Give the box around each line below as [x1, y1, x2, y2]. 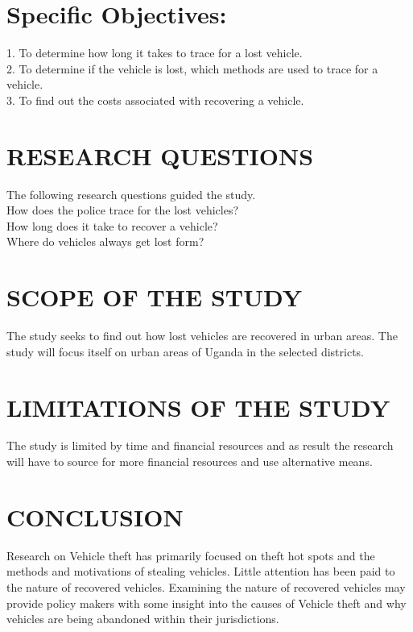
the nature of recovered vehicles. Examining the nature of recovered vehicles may [6, 578, 406, 595]
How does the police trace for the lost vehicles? [6, 202, 239, 218]
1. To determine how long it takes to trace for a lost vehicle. [6, 44, 303, 61]
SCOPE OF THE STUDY [6, 281, 303, 314]
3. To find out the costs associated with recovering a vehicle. [6, 91, 304, 108]
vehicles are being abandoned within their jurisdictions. [6, 610, 279, 627]
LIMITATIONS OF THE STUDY [6, 390, 390, 423]
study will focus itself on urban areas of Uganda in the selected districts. [6, 343, 364, 360]
